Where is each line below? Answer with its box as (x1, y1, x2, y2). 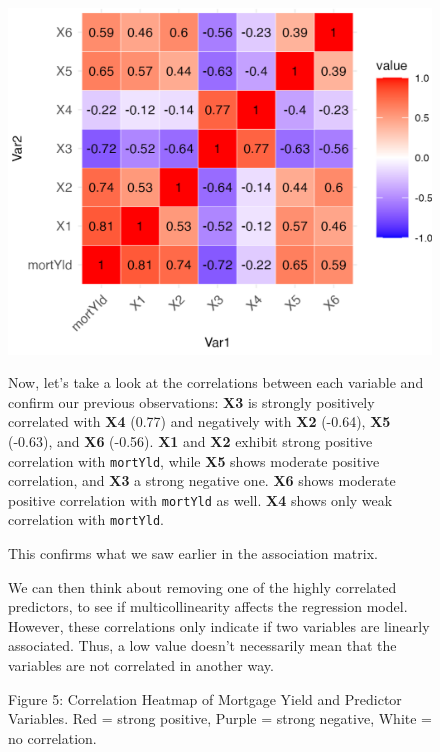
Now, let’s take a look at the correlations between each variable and (8, 372, 424, 393)
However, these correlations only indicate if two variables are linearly (8, 615, 430, 636)
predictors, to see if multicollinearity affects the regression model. (8, 596, 408, 617)
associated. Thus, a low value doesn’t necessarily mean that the (8, 635, 397, 656)
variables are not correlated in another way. (8, 655, 274, 676)
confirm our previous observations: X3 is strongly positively (8, 391, 375, 412)
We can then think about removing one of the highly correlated (8, 576, 397, 597)
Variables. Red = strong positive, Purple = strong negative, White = (8, 708, 432, 729)
